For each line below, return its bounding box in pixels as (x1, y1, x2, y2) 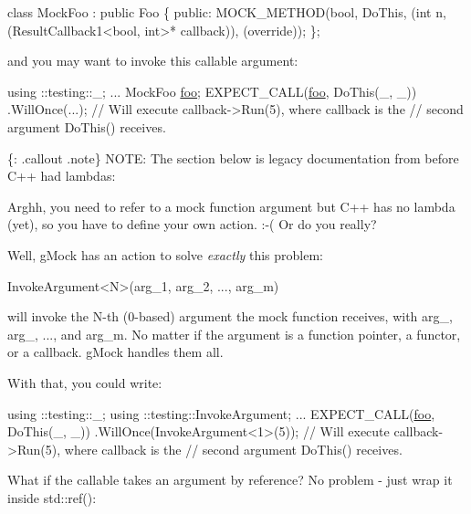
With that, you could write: (7, 372, 162, 392)
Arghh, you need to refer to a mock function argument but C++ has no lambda (7, 196, 455, 215)
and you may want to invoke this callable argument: (7, 51, 298, 70)
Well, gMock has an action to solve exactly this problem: (7, 245, 323, 264)
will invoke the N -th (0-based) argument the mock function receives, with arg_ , (7, 307, 453, 326)
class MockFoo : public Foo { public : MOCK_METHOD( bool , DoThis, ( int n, (7, 3, 446, 21)
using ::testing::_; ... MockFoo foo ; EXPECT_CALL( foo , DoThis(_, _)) (7, 81, 417, 100)
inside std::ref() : (7, 488, 97, 507)
